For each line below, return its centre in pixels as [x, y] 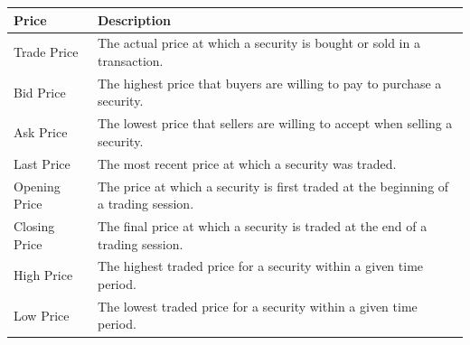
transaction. [130, 60]
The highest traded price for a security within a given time [260, 266]
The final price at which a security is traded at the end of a [262, 225]
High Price [43, 275]
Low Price [42, 315]
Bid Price [40, 92]
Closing [34, 225]
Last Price [42, 163]
